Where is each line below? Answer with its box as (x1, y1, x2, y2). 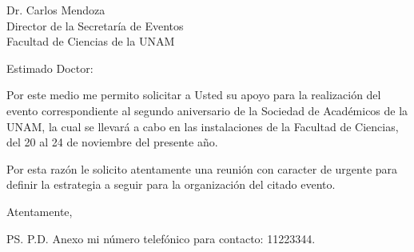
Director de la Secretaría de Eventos (6, 17, 184, 34)
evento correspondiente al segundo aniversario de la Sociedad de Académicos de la (6, 102, 408, 118)
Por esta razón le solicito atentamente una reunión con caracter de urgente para (6, 160, 398, 177)
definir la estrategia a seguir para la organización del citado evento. (6, 176, 336, 193)
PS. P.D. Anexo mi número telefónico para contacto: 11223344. (6, 230, 316, 246)
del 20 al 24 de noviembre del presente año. (6, 134, 218, 150)
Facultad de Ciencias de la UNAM (6, 33, 175, 50)
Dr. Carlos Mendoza (6, 2, 105, 18)
